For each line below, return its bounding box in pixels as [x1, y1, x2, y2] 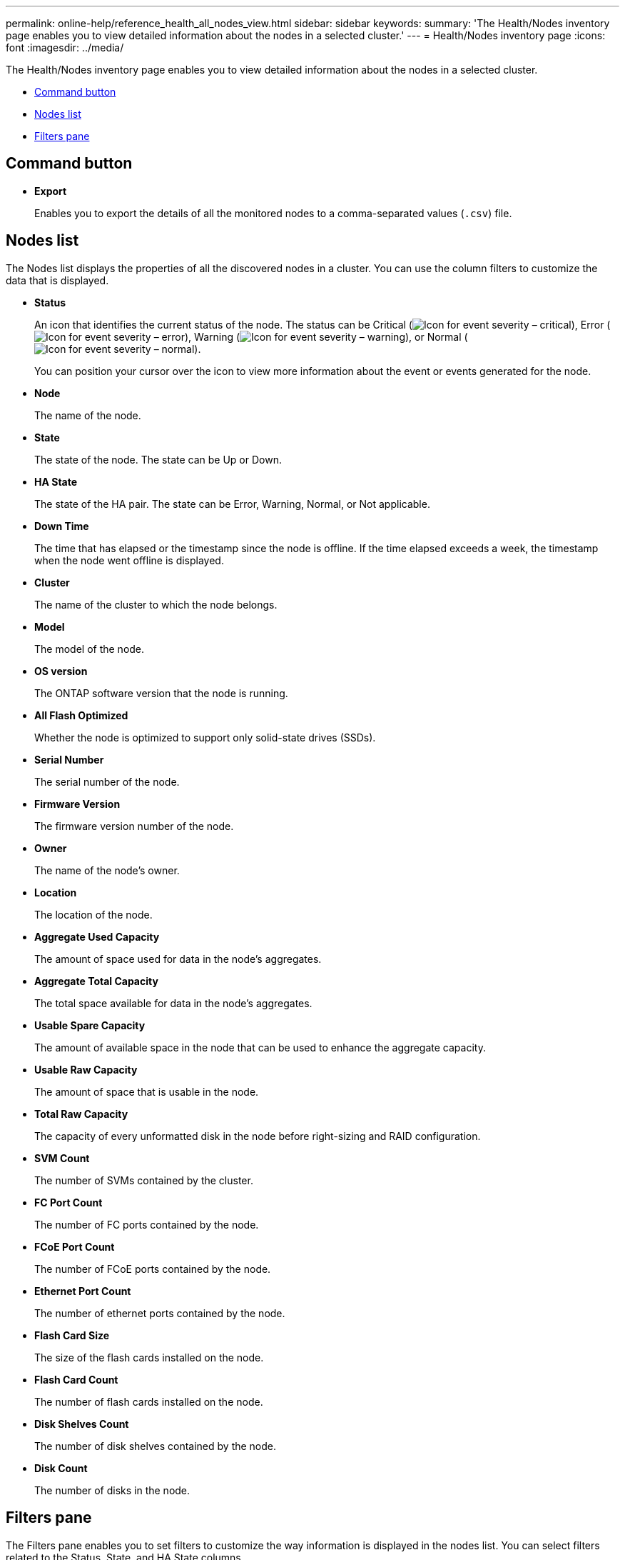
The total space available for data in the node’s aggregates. [34, 996, 312, 1009]
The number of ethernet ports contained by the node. [34, 1306, 285, 1319]
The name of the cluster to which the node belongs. [34, 598, 278, 611]
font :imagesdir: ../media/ [6, 41, 124, 54]
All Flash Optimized [34, 709, 128, 721]
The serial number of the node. [34, 775, 180, 788]
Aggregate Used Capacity [34, 930, 160, 943]
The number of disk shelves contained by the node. [34, 1439, 277, 1452]
